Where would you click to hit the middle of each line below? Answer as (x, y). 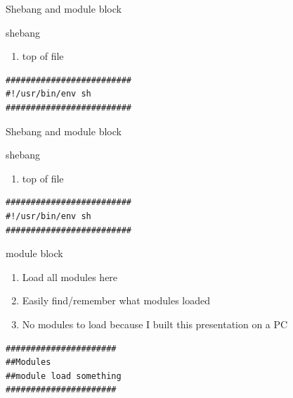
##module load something (64, 376)
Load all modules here (70, 276)
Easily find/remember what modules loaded (116, 300)
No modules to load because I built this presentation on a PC (155, 324)
